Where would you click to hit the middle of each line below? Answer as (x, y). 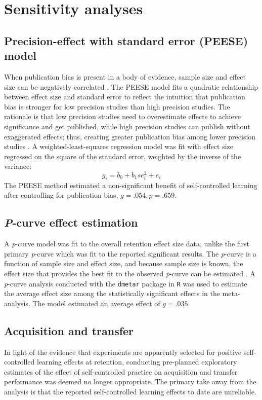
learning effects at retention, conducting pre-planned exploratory (137, 362)
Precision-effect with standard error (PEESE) (126, 40)
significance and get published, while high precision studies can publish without (127, 126)
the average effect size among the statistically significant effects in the (112, 293)
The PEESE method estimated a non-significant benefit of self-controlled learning (131, 185)
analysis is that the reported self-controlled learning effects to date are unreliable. (130, 391)
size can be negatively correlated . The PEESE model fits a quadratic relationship (131, 86)
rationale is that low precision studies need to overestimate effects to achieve (122, 116)
